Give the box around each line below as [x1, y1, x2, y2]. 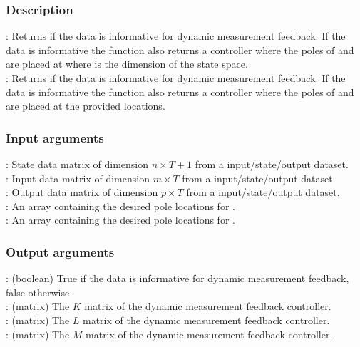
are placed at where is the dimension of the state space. [6, 56, 248, 71]
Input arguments [6, 128, 104, 146]
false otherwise [6, 284, 70, 299]
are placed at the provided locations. [6, 98, 165, 113]
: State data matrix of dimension [6, 157, 149, 171]
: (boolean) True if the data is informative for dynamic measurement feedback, [6, 271, 349, 286]
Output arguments [6, 242, 115, 260]
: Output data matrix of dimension [6, 185, 158, 200]
